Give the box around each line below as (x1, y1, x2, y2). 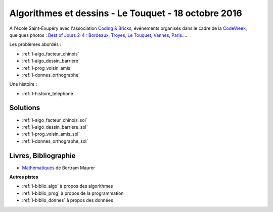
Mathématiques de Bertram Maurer (22, 165, 96, 171)
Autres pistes (9, 174, 38, 180)
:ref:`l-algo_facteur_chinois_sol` (22, 117, 87, 123)
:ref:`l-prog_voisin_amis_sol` (22, 131, 80, 137)
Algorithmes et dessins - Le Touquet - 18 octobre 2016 (9, 8, 242, 19)
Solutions (9, 103, 40, 112)
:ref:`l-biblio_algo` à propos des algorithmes (22, 183, 113, 189)
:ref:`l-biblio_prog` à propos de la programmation (22, 190, 124, 196)
